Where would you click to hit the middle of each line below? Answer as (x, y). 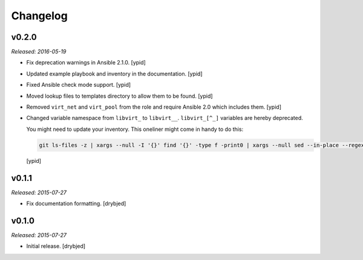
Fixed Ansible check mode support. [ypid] (79, 85)
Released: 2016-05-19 (39, 52)
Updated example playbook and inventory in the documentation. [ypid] (114, 74)
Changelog (39, 16)
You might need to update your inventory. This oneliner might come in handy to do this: (135, 129)
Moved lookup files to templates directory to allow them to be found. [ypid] (119, 96)
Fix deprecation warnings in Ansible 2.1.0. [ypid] (86, 63)
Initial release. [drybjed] (56, 246)
